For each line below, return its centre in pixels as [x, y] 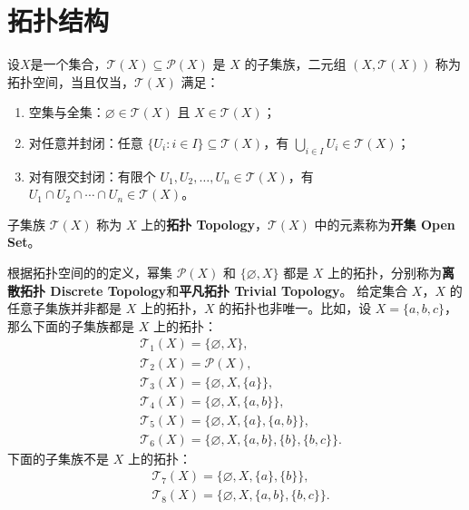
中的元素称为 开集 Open [385, 224]
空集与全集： [67, 112]
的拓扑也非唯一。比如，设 [295, 308]
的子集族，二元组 [295, 64]
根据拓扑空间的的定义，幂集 [90, 273]
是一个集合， [68, 64]
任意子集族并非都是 [64, 308]
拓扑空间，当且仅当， [71, 81]
